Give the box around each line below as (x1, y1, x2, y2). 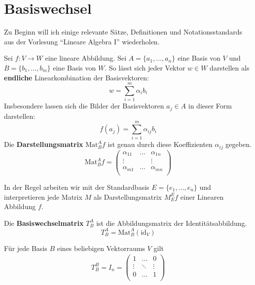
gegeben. (225, 139, 252, 149)
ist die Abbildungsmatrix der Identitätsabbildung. (96, 217, 247, 228)
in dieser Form (188, 101, 232, 111)
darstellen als (210, 62, 250, 72)
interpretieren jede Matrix (4, 191, 82, 202)
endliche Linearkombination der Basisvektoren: (4, 72, 149, 82)
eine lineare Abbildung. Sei (45, 53, 127, 63)
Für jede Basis (4, 243, 47, 253)
